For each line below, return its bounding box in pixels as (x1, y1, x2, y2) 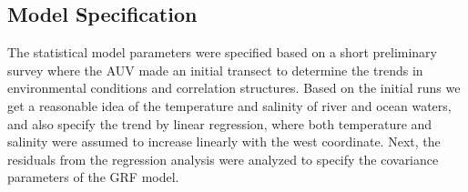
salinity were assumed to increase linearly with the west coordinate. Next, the (7, 132, 441, 151)
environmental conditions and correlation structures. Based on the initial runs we (7, 78, 461, 97)
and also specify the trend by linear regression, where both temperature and (7, 114, 432, 133)
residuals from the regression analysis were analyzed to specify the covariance (7, 149, 439, 168)
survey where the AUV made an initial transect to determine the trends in (7, 60, 423, 79)
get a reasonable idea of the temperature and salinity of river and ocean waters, (7, 96, 452, 115)
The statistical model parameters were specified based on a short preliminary (7, 43, 437, 62)
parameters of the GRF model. (7, 167, 179, 187)
